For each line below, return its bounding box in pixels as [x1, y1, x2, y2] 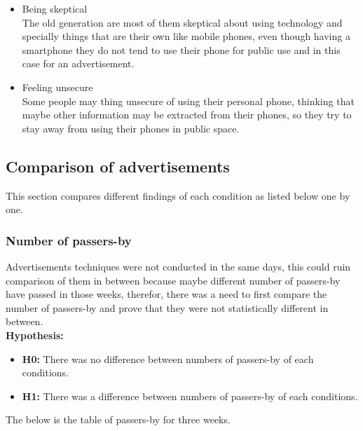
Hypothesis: [6, 327, 64, 342]
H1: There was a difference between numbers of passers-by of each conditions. [22, 388, 358, 403]
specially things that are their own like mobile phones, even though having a [22, 29, 350, 43]
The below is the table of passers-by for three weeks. [6, 412, 231, 427]
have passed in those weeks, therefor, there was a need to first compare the [6, 287, 327, 301]
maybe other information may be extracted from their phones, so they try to [22, 107, 352, 122]
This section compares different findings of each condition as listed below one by [6, 188, 350, 203]
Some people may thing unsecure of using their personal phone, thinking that [22, 93, 355, 108]
